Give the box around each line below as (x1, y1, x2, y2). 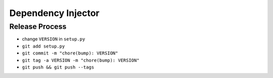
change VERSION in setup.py (22, 36, 85, 42)
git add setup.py (22, 43, 65, 49)
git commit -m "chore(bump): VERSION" (22, 50, 118, 56)
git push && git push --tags (22, 64, 95, 70)
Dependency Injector (9, 7, 100, 18)
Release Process (9, 22, 67, 31)
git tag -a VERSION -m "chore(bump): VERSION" (22, 57, 140, 63)
